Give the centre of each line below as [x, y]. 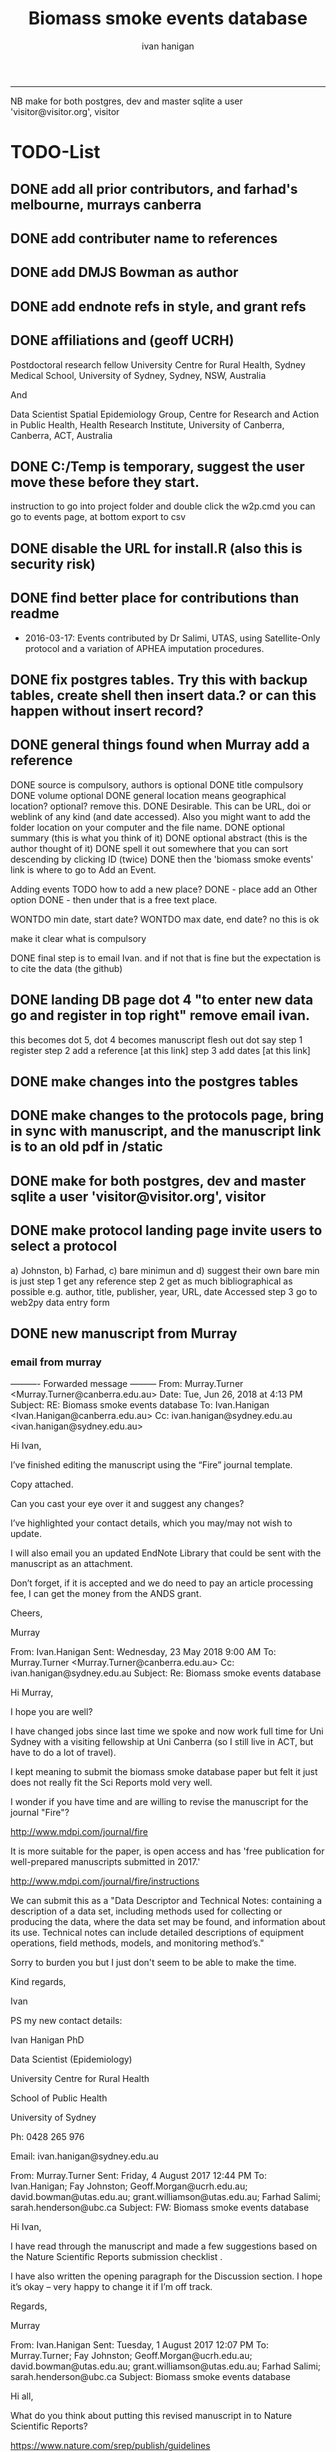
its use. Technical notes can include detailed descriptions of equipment [157, 1933]
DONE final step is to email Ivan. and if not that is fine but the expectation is [166, 958]
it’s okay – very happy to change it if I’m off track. [111, 2287]
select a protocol [64, 1246]
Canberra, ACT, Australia [61, 435]
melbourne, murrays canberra [106, 204]
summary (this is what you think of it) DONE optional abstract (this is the [159, 838]
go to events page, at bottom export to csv [98, 517]
